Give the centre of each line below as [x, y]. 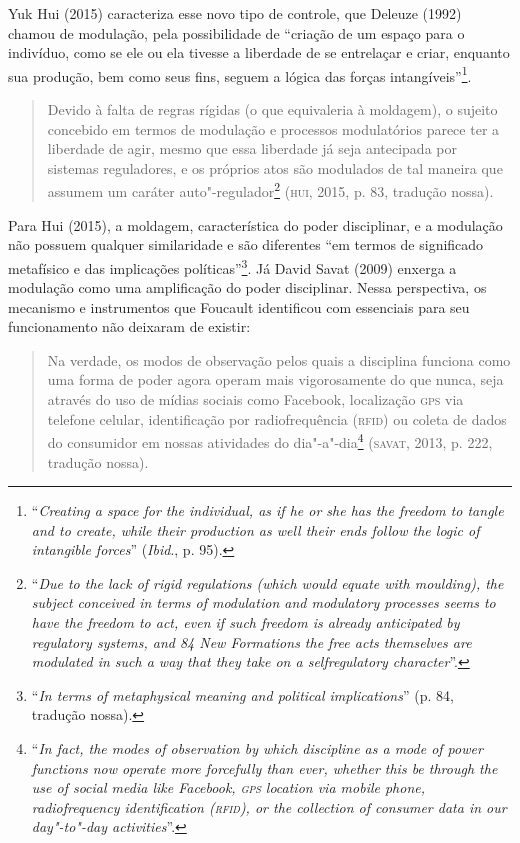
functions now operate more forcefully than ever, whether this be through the [264, 767]
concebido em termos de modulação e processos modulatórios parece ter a [273, 128]
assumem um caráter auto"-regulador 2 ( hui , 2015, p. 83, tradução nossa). [270, 190]
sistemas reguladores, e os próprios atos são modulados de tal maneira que [275, 167]
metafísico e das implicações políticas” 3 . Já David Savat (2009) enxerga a [232, 266]
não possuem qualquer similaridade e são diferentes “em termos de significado [246, 244]
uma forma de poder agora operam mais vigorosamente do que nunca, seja [275, 379]
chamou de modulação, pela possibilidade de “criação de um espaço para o [236, 32]
